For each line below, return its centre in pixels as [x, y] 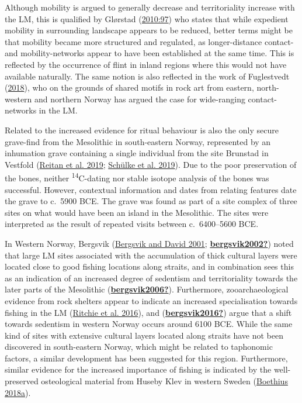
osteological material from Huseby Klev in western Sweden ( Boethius [164, 381]
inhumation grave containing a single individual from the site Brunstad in [137, 153]
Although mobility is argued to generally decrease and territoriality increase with [150, 7]
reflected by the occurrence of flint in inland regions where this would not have [146, 64]
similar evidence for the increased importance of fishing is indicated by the [138, 369]
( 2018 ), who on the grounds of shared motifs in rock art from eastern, [129, 87]
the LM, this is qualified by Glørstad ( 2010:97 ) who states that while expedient [147, 18]
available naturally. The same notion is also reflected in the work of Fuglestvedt [147, 76]
